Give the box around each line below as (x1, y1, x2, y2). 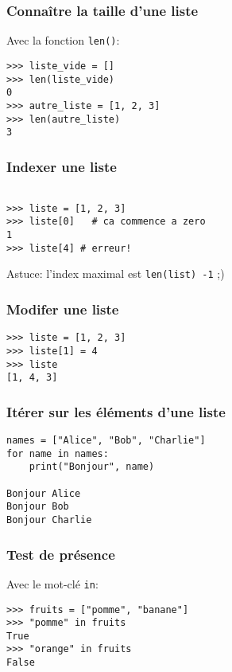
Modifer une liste (6, 299, 119, 318)
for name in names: (6, 447, 109, 459)
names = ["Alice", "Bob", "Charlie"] (6, 435, 206, 447)
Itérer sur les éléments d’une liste (6, 401, 226, 421)
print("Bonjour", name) (29, 461, 155, 473)
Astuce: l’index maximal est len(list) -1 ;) (6, 265, 225, 282)
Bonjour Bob (6, 501, 69, 513)
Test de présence (6, 544, 115, 564)
